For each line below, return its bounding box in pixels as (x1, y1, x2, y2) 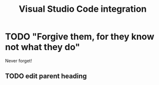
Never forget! (5, 57, 32, 63)
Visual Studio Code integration (19, 3, 147, 15)
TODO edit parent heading (5, 72, 87, 81)
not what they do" (5, 42, 80, 53)
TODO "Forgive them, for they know (5, 31, 155, 42)
